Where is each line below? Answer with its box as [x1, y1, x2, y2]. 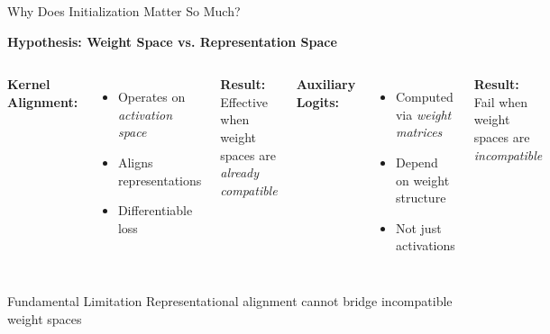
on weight [395, 170, 450, 189]
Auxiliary [296, 75, 356, 94]
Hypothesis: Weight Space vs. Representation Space [7, 32, 337, 50]
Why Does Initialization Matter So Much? [7, 2, 241, 20]
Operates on [117, 87, 186, 106]
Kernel [7, 75, 50, 94]
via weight [395, 104, 452, 123]
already [220, 163, 260, 182]
